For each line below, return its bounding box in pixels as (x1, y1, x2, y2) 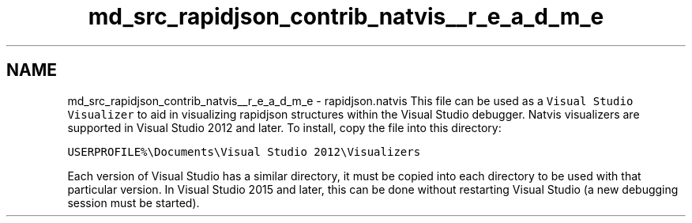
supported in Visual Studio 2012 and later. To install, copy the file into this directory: (67, 120, 502, 134)
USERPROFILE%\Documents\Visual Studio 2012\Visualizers (67, 145, 421, 158)
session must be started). (67, 195, 200, 210)
